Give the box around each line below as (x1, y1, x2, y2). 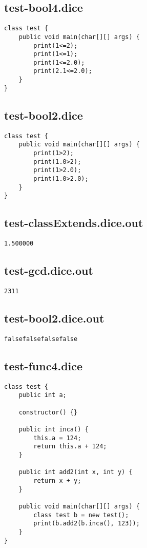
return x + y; (33, 477, 81, 484)
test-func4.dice (4, 357, 83, 373)
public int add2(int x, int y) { (18, 468, 133, 476)
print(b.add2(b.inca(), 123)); (33, 520, 140, 527)
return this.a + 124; (33, 443, 107, 450)
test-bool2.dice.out (4, 310, 104, 326)
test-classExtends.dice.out (4, 215, 143, 231)
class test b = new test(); (33, 511, 129, 519)
